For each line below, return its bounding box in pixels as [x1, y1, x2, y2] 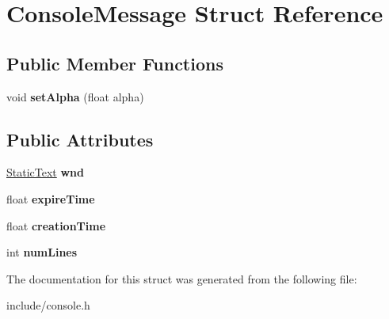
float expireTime [6, 190, 95, 207]
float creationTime [6, 217, 106, 234]
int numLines [6, 244, 78, 260]
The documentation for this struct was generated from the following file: [6, 270, 357, 287]
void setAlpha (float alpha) [6, 88, 144, 104]
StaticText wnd [6, 164, 84, 180]
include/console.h [6, 297, 90, 313]
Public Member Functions [6, 51, 223, 75]
